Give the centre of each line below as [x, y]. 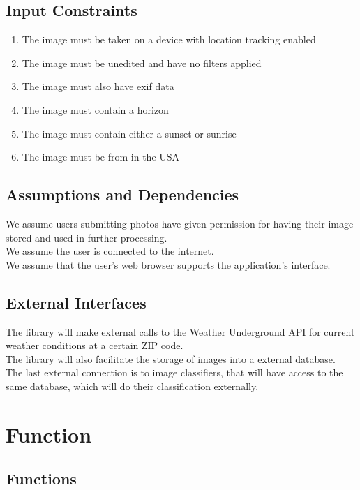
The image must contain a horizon [95, 109]
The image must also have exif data [98, 86]
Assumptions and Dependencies [122, 194]
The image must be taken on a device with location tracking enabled [169, 39]
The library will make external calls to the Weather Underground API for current [180, 331]
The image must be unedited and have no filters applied [142, 62]
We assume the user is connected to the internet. [110, 251]
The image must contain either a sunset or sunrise [129, 133]
